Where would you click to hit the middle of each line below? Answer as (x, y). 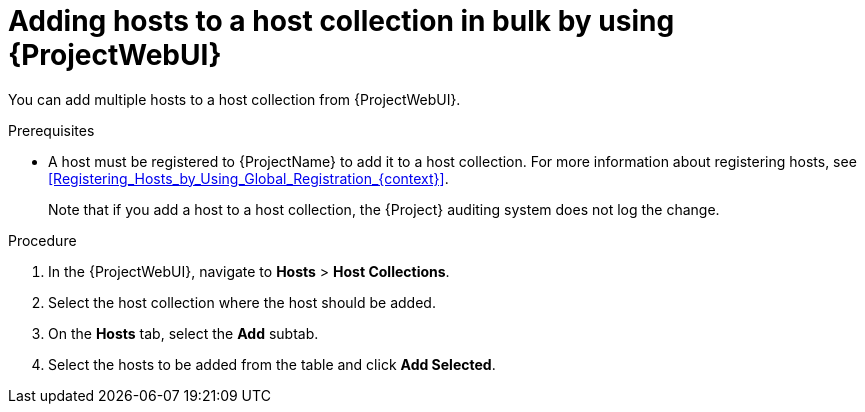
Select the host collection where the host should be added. (242, 302)
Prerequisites (51, 130)
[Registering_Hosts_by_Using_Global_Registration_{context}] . (248, 178)
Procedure (42, 240)
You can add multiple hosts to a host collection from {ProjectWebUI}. (234, 99)
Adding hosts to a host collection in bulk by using (341, 21)
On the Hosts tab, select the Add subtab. (183, 333)
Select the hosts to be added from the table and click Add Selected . (272, 364)
